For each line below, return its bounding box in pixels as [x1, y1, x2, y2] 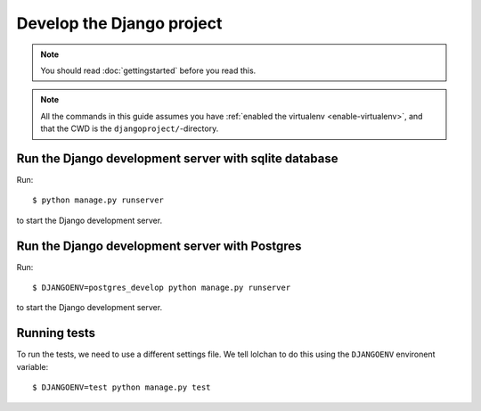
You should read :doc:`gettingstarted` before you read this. [40, 65, 257, 76]
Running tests [16, 325, 96, 341]
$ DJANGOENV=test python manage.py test [32, 382, 211, 392]
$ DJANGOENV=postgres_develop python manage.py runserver [32, 283, 291, 293]
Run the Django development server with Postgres [16, 238, 302, 253]
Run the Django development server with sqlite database [16, 151, 338, 166]
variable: [16, 361, 49, 372]
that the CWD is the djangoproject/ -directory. [40, 123, 219, 134]
